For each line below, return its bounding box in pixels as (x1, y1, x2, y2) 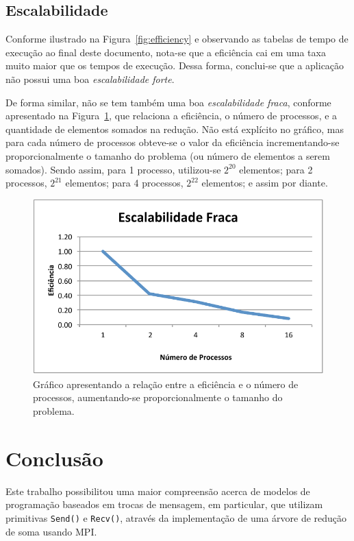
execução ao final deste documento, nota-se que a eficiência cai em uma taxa (5, 45, 326, 59)
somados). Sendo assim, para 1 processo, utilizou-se (5, 162, 221, 176)
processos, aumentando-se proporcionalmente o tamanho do (33, 390, 283, 405)
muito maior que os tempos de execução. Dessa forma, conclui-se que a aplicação (5, 58, 344, 73)
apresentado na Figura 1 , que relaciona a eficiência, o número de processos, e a (5, 108, 338, 123)
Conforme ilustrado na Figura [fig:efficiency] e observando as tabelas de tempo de (5, 32, 349, 46)
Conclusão (5, 444, 103, 472)
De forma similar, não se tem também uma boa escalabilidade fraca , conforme (5, 95, 331, 109)
